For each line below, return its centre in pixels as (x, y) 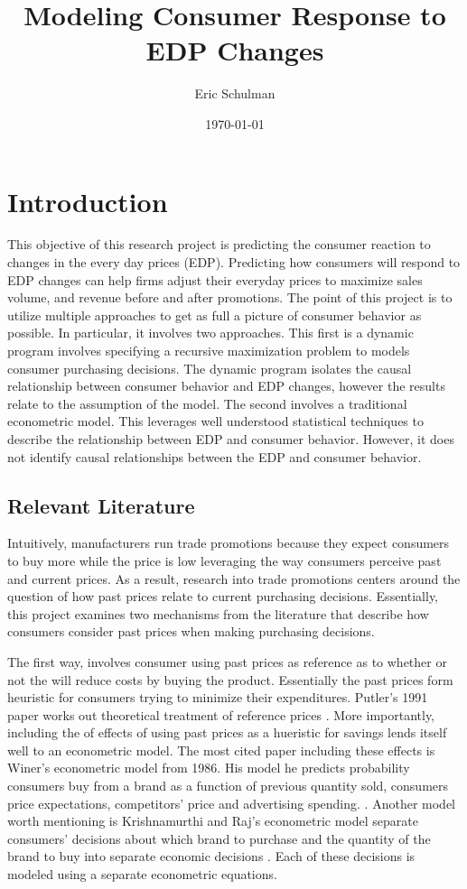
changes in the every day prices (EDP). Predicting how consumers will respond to (234, 262)
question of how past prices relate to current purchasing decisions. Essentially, (223, 596)
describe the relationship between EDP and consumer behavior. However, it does (231, 438)
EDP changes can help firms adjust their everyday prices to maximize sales (215, 279)
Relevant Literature (101, 505)
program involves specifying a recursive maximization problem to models (209, 350)
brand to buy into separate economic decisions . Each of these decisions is (211, 856)
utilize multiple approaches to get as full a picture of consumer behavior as (215, 315)
